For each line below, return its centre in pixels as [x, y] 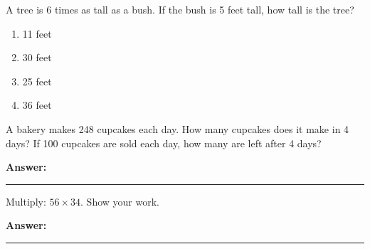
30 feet [37, 57]
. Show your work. [120, 201]
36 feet [37, 105]
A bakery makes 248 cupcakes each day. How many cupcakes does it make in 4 [178, 128]
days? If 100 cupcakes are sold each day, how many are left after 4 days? [164, 143]
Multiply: [26, 201]
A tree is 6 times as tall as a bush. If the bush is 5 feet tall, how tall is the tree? [180, 9]
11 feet [37, 33]
